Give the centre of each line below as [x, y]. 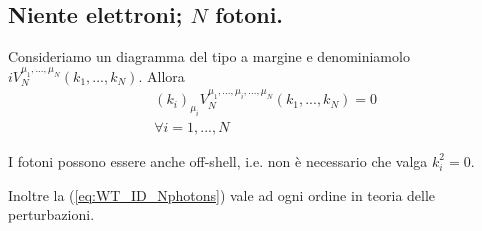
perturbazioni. [51, 214]
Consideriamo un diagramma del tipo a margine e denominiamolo [209, 56]
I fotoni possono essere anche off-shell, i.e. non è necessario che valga [218, 160]
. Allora [161, 75]
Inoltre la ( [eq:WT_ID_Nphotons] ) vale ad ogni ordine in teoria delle [222, 194]
